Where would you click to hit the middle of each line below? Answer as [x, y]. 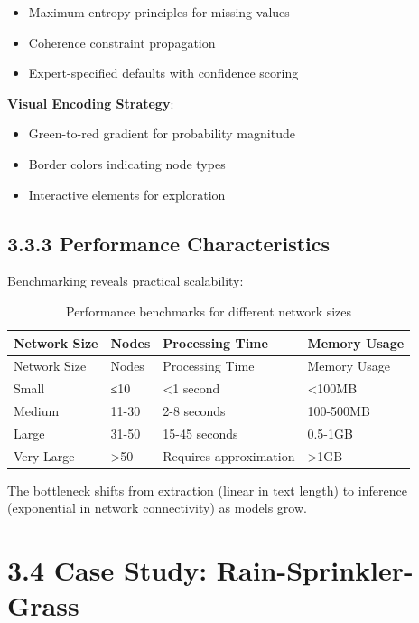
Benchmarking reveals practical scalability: [126, 281]
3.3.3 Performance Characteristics [169, 243]
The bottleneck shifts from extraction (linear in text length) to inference [207, 490]
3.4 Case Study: [107, 570]
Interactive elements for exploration [127, 194]
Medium [37, 411]
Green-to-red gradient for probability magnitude [162, 133]
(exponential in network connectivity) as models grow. [157, 508]
